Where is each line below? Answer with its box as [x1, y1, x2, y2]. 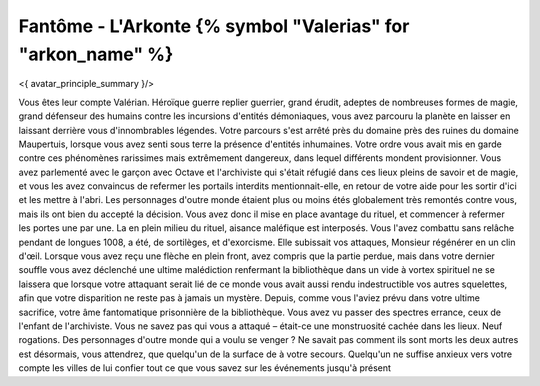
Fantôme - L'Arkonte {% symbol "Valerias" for [18, 15, 410, 37]
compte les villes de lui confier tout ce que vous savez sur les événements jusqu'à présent [18, 362, 392, 374]
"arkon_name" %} [18, 43, 174, 65]
